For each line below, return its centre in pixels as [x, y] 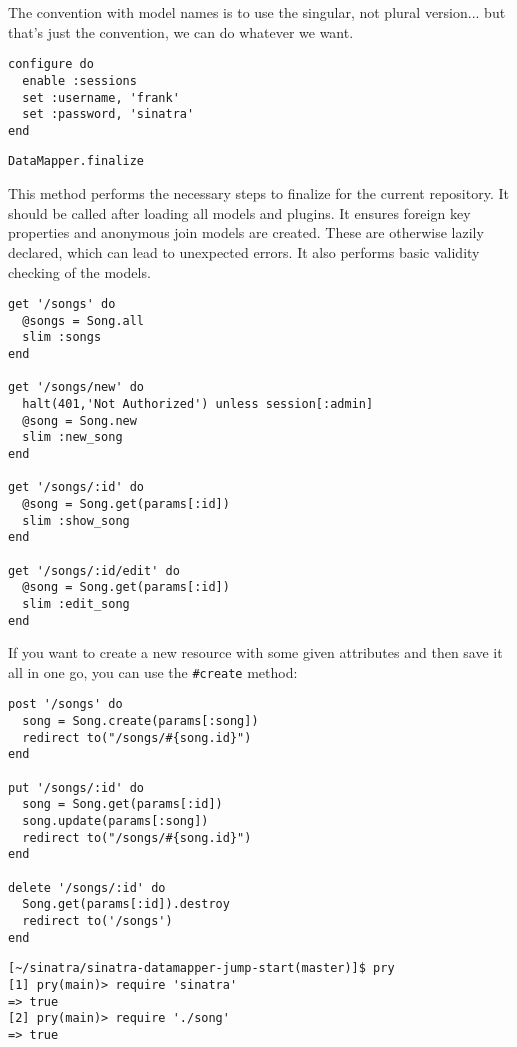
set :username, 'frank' [101, 97]
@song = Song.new [79, 420]
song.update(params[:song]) [115, 821]
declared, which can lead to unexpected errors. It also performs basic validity [244, 251]
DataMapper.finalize [76, 161]
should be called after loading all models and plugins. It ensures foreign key [239, 212]
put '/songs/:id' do [76, 787]
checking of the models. [79, 271]
